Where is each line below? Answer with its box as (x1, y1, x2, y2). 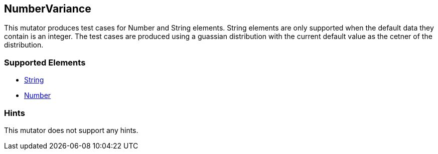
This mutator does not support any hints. (4, 125, 138, 134)
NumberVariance (4, 2, 91, 15)
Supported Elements (4, 57, 86, 67)
